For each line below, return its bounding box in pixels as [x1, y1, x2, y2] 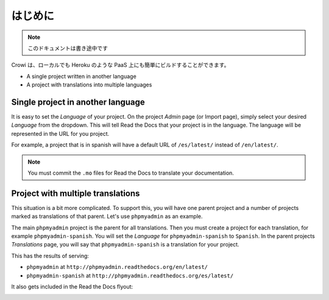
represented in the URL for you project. [11, 130, 110, 137]
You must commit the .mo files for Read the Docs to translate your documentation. [27, 169, 235, 176]
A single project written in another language [26, 72, 136, 80]
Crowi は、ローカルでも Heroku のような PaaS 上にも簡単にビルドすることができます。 [11, 61, 230, 69]
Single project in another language [11, 97, 146, 107]
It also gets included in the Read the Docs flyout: [11, 283, 133, 290]
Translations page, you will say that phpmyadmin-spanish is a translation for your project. [11, 241, 240, 248]
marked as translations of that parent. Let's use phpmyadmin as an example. [11, 213, 203, 220]
